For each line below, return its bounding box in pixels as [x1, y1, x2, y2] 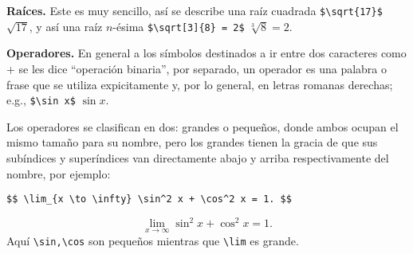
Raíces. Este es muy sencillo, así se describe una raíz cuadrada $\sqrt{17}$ [6, 2, 383, 18]
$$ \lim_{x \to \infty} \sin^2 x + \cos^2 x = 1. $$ [6, 193, 292, 205]
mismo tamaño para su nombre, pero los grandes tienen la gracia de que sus [6, 134, 378, 150]
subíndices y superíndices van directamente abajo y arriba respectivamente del [6, 149, 389, 166]
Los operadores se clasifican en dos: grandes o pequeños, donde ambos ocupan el [6, 118, 399, 135]
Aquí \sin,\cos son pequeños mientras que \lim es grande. [6, 232, 299, 248]
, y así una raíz [29, 18, 103, 34]
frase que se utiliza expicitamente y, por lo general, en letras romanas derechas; [6, 76, 393, 92]
